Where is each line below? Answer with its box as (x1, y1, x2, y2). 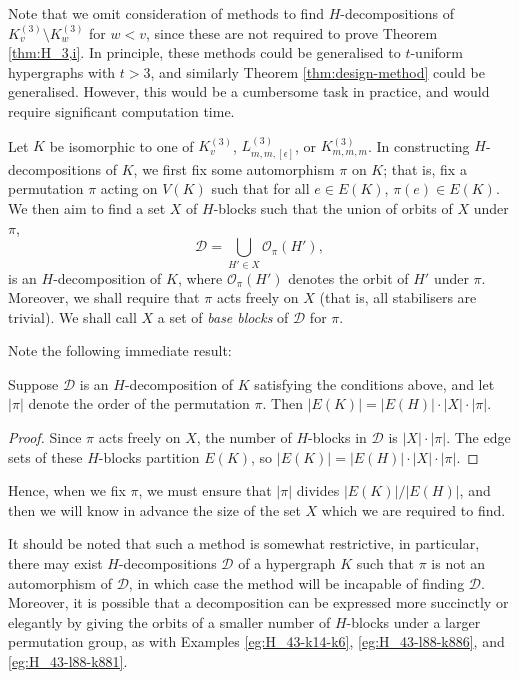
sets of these (8, 446, 83, 467)
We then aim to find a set (8, 197, 166, 218)
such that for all (211, 178, 310, 199)
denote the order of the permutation (28, 393, 250, 414)
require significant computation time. (8, 100, 235, 121)
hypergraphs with (8, 61, 116, 82)
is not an (431, 553, 486, 574)
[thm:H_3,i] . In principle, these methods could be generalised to (8, 42, 401, 63)
